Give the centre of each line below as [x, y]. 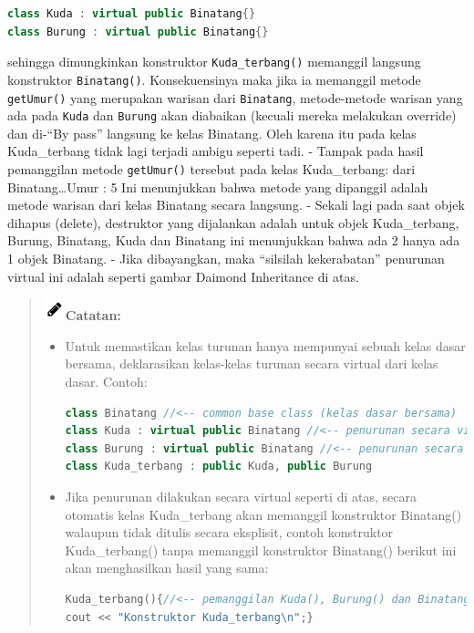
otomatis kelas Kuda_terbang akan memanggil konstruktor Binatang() [263, 514]
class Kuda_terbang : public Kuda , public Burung [219, 467]
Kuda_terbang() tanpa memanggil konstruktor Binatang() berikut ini [261, 550]
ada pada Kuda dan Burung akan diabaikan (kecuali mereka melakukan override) [232, 115]
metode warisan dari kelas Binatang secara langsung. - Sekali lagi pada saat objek [236, 205]
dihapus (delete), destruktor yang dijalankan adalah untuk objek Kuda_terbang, [233, 222]
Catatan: [93, 315]
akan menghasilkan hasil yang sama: [167, 568]
